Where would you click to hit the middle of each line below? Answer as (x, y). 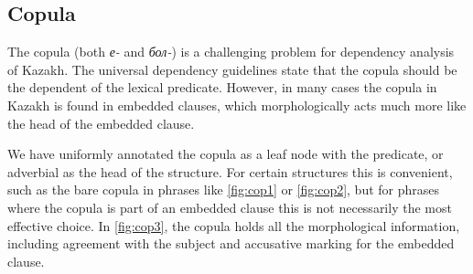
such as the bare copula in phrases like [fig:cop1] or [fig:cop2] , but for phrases (224, 190)
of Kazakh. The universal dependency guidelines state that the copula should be (232, 69)
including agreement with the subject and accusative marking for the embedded (231, 243)
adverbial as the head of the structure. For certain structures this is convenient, (230, 171)
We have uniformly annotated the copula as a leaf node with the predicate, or (226, 154)
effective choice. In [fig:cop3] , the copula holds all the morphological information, (234, 225)
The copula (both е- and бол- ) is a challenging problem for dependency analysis (231, 52)
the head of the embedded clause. (101, 123)
